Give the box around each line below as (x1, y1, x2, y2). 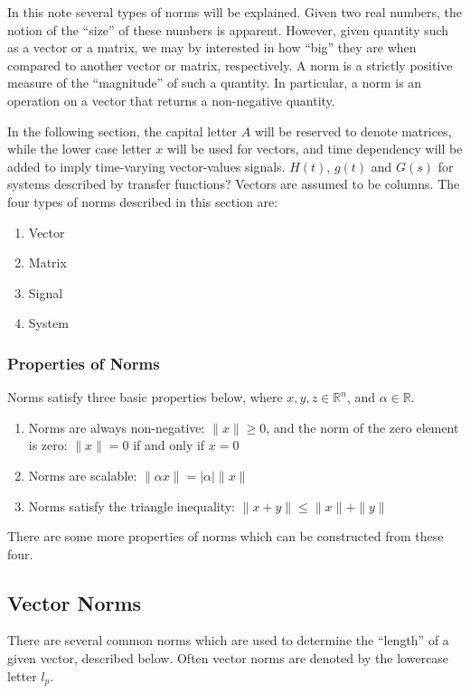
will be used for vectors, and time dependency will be (166, 139, 463, 158)
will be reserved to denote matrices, (254, 121, 452, 140)
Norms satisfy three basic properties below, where (7, 388, 283, 407)
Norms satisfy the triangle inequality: (28, 496, 236, 515)
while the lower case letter (7, 139, 152, 158)
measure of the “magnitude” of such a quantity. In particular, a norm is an (7, 73, 422, 92)
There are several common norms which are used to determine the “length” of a (7, 631, 449, 650)
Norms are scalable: (28, 465, 137, 484)
